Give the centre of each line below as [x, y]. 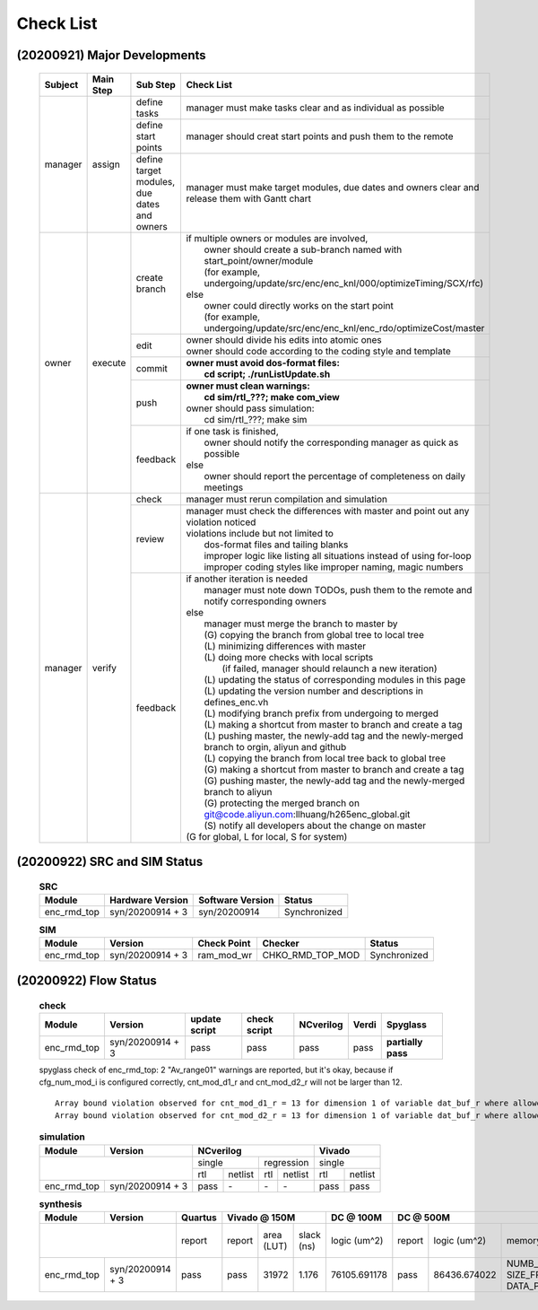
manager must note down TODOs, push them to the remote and [338, 589]
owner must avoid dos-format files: [263, 362]
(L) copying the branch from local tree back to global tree [325, 758]
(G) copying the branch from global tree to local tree [314, 634]
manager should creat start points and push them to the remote [320, 136]
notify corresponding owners [265, 601]
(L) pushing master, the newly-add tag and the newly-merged [334, 736]
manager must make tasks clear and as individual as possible [315, 108]
